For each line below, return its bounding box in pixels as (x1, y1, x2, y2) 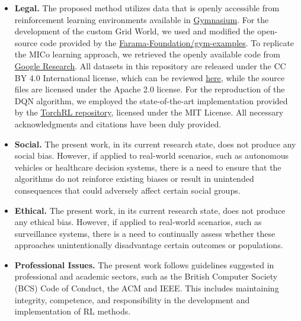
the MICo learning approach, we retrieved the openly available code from (14, 48, 280, 60)
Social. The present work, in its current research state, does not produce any (14, 137, 296, 150)
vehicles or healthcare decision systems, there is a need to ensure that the (14, 160, 281, 173)
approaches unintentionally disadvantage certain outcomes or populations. (14, 239, 283, 251)
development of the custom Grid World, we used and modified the (14, 25, 255, 37)
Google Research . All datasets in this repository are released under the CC (14, 59, 286, 72)
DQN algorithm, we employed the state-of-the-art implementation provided (14, 94, 288, 107)
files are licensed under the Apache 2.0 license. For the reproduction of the (14, 83, 285, 95)
